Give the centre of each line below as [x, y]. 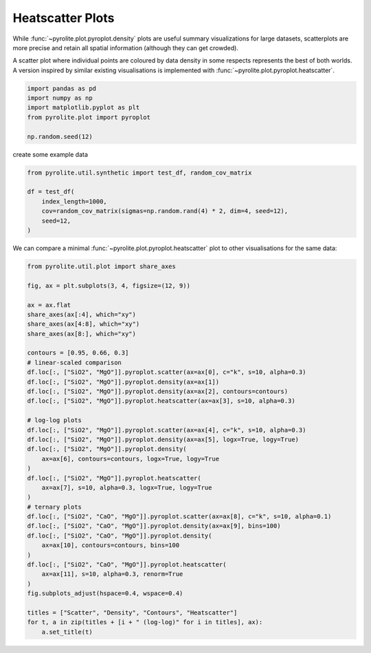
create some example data [50, 154]
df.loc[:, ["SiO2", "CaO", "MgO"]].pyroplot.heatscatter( [127, 565]
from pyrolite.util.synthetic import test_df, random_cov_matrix [139, 173]
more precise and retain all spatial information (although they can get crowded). [125, 47]
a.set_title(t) [67, 632]
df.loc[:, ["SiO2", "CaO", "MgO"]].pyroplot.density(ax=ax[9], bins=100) [154, 526]
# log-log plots [55, 420]
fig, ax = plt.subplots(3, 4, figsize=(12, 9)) [109, 286]
